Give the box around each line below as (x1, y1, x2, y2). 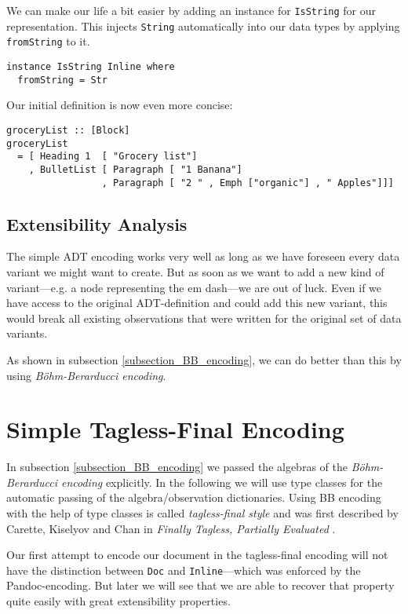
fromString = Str (17, 74, 107, 86)
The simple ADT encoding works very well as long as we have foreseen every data (6, 248, 400, 265)
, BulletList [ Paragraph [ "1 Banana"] (28, 163, 242, 175)
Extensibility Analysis (6, 211, 188, 236)
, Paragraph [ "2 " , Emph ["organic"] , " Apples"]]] (101, 177, 394, 188)
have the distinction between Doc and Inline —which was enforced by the (6, 561, 361, 578)
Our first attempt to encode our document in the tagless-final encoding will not (6, 546, 388, 563)
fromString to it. (6, 33, 90, 49)
